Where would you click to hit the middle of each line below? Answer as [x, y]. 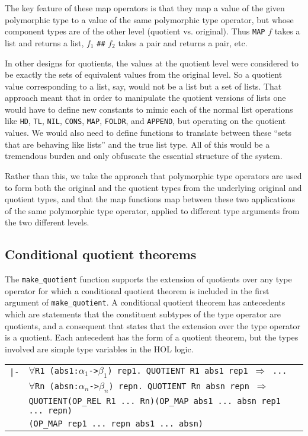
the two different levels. [47, 222]
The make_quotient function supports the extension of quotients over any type [148, 279]
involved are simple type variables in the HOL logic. [99, 349]
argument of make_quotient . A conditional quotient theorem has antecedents [145, 302]
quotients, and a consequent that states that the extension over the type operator [153, 325]
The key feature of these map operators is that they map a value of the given [145, 8]
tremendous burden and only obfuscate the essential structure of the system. [144, 156]
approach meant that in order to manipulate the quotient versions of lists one [145, 98]
